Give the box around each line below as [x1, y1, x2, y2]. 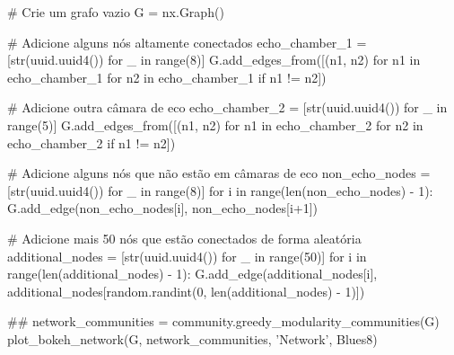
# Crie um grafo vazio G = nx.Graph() [7, 3, 224, 21]
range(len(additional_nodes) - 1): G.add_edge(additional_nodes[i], [7, 264, 378, 283]
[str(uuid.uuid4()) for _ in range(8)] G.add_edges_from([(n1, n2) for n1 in [7, 50, 421, 69]
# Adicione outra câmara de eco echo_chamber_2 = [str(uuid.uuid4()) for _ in [7, 98, 448, 117]
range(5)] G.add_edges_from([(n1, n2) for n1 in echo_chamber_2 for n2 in [7, 115, 423, 134]
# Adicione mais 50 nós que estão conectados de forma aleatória [7, 228, 362, 247]
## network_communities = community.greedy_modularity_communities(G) [7, 312, 440, 331]
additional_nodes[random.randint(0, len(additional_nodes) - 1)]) [7, 281, 365, 300]
